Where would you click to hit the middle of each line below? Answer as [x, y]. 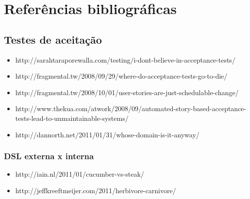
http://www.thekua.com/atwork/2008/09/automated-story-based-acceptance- [131, 108]
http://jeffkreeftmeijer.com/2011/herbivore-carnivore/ [96, 190]
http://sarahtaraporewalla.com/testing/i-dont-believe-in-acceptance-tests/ [125, 59]
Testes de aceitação [53, 39]
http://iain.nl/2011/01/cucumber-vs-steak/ [80, 174]
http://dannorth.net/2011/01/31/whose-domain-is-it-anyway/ [107, 134]
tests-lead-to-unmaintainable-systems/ [72, 118]
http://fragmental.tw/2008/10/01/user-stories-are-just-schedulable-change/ [127, 92]
